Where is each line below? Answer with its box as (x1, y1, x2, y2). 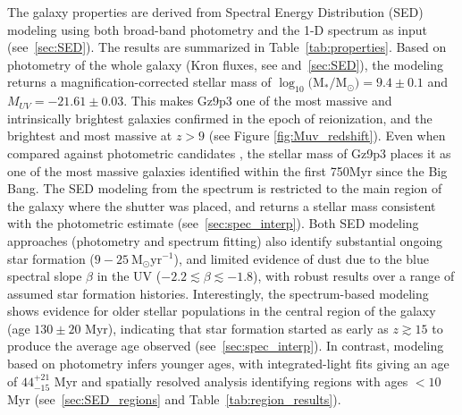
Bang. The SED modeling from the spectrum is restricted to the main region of (7, 179, 442, 198)
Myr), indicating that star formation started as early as (85, 318, 389, 337)
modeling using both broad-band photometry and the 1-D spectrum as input (7, 20, 427, 38)
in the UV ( (97, 267, 162, 285)
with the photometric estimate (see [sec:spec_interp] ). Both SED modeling (7, 214, 419, 233)
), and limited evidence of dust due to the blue (173, 249, 429, 267)
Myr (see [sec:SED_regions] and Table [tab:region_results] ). (7, 390, 341, 409)
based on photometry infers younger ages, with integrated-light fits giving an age (7, 354, 449, 373)
